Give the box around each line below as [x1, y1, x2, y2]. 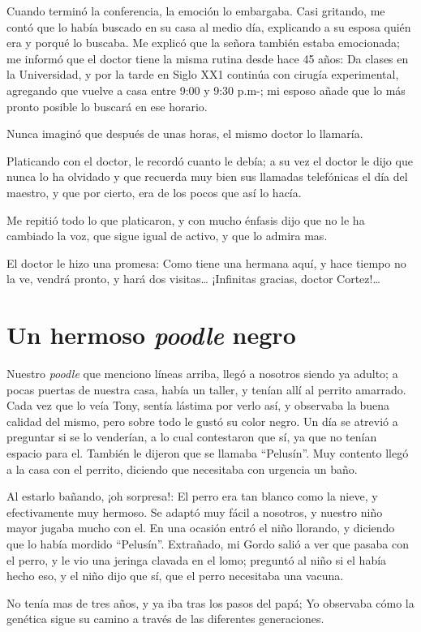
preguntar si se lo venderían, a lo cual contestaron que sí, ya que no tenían [6, 428, 377, 445]
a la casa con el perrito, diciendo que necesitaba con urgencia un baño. [6, 460, 358, 477]
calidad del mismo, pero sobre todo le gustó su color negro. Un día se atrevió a [6, 412, 398, 429]
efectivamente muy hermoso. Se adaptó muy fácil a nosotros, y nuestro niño [6, 503, 383, 520]
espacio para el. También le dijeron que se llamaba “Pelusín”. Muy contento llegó [6, 445, 409, 461]
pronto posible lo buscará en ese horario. [6, 97, 208, 114]
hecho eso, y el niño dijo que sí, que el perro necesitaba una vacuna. [6, 567, 344, 584]
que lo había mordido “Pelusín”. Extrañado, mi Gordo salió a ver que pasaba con [6, 535, 409, 552]
